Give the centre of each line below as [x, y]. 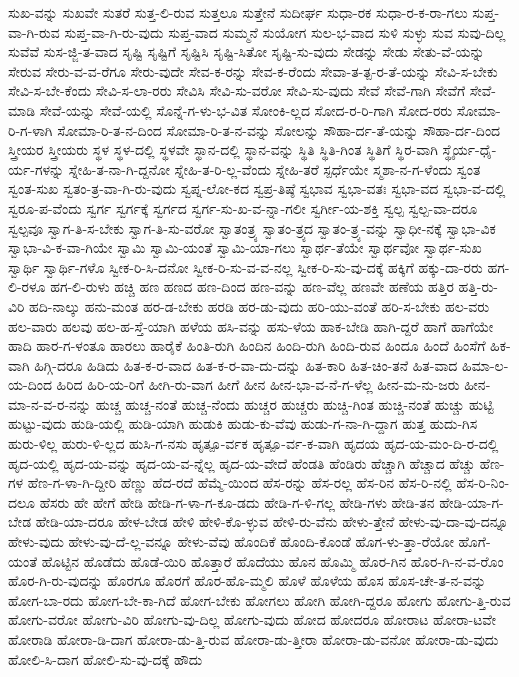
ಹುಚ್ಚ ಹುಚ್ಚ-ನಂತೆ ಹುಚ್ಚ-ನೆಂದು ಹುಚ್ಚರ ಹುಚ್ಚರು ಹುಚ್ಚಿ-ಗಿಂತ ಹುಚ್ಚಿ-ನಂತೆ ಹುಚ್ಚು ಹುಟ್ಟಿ [294, 403]
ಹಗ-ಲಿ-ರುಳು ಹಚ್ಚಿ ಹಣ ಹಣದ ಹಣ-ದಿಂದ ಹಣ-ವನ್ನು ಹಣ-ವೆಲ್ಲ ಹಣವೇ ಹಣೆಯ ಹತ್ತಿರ [252, 286]
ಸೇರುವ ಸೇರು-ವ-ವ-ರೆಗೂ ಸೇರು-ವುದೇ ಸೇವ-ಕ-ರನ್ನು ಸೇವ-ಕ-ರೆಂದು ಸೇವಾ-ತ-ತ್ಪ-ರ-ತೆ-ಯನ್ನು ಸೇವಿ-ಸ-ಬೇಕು [253, 70]
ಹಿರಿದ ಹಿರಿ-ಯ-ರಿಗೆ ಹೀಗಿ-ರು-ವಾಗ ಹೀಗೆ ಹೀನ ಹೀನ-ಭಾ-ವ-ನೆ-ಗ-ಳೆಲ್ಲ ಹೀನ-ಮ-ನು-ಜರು [258, 384]
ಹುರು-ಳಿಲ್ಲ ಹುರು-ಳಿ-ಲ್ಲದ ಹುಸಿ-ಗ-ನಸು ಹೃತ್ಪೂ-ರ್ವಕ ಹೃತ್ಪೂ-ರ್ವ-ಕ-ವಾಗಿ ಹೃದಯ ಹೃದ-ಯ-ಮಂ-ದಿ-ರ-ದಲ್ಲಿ [253, 443]
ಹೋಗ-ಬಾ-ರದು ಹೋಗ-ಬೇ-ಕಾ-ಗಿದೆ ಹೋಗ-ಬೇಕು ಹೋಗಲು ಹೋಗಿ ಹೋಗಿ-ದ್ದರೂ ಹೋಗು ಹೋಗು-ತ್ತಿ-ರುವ [259, 599]
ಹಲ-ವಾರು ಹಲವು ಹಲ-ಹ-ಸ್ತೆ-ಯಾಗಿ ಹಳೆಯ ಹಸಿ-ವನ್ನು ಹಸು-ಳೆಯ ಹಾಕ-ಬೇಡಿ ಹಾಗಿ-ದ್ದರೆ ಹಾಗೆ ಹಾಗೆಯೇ [251, 325]
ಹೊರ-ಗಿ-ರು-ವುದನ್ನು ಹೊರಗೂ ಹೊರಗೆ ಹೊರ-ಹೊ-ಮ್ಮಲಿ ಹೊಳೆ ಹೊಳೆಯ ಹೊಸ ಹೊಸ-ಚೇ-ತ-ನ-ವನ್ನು [247, 580]
